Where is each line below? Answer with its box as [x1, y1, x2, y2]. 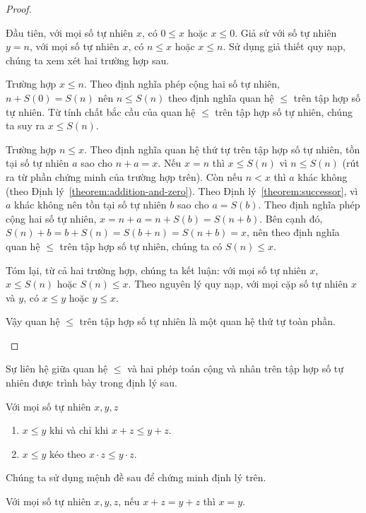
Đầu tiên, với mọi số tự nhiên [6, 25, 134, 40]
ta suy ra [6, 118, 45, 133]
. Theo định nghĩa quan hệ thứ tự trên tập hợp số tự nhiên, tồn [83, 141, 360, 156]
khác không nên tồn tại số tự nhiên [14, 197, 167, 212]
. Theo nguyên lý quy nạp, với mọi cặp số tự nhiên [128, 276, 348, 291]
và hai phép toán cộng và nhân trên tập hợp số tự [127, 361, 344, 376]
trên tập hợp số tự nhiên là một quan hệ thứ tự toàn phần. [79, 314, 336, 329]
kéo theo [49, 446, 86, 461]
